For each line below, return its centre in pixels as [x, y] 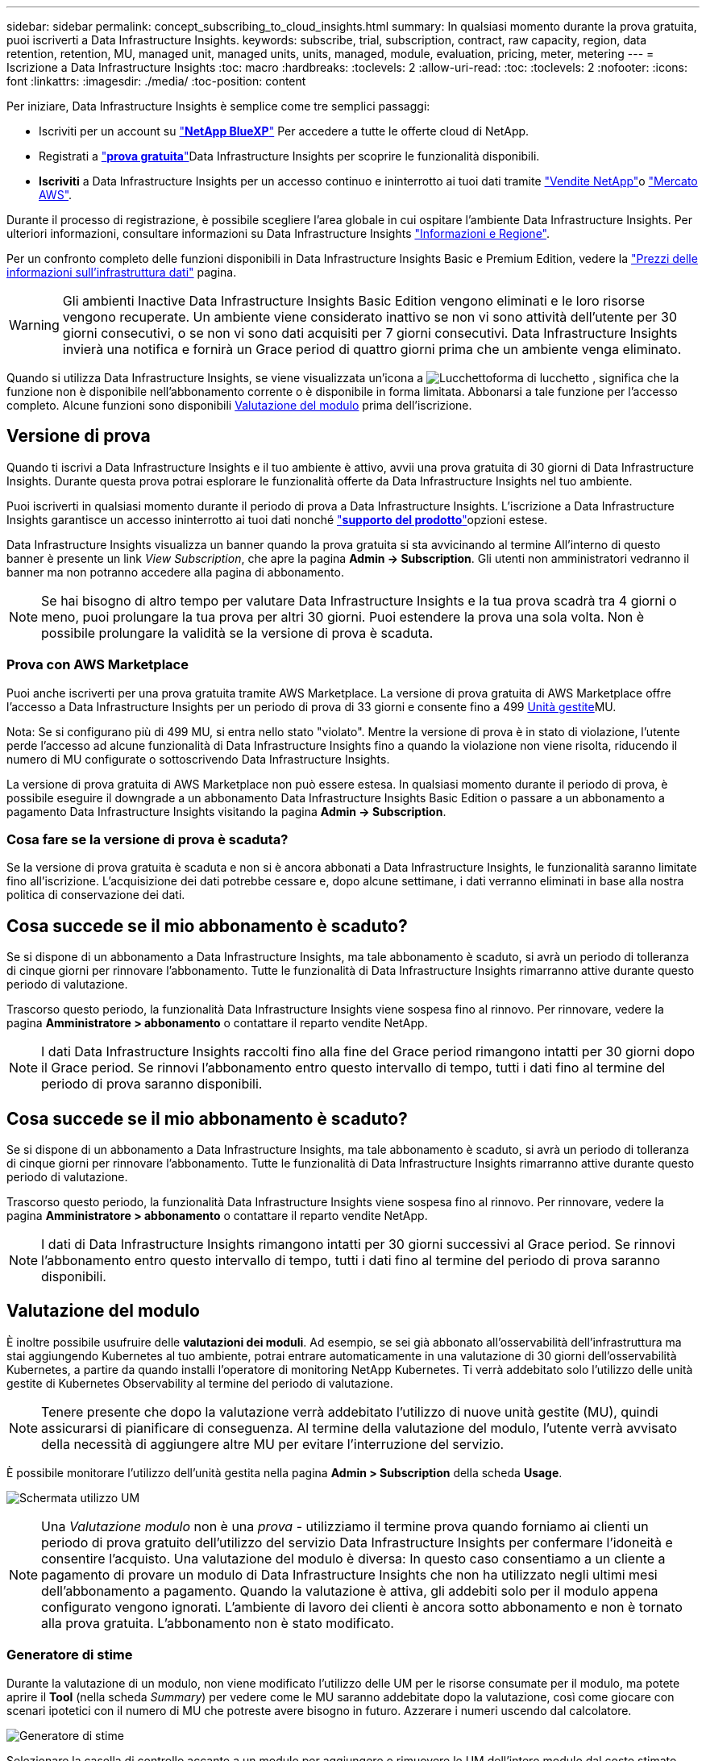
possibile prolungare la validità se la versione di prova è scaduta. [237, 633]
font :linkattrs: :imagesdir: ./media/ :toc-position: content [156, 81]
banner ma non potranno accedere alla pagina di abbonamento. [175, 572]
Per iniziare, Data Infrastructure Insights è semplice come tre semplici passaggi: [218, 106]
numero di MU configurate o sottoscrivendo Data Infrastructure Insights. [198, 759]
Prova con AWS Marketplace [98, 665]
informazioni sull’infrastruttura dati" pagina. [122, 272]
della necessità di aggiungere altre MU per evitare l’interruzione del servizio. [273, 1444]
